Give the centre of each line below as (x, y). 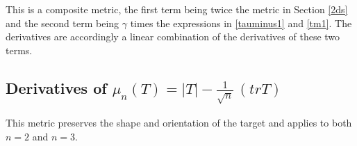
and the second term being (63, 23)
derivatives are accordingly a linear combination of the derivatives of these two (173, 36)
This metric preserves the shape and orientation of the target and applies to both (179, 123)
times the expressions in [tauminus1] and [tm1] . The (241, 23)
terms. (19, 50)
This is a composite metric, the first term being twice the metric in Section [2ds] (177, 9)
